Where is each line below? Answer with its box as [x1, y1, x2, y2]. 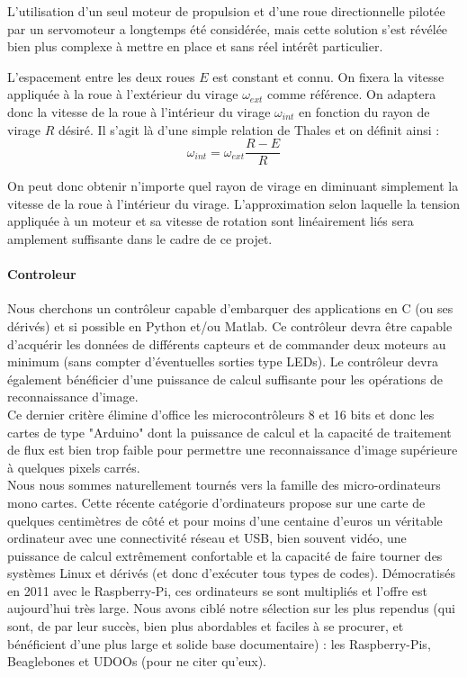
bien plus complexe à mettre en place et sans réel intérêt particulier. [7, 37, 383, 56]
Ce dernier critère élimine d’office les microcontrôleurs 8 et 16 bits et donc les [7, 404, 435, 423]
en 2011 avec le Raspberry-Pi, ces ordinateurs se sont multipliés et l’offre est [7, 581, 427, 600]
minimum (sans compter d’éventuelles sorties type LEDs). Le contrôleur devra [7, 352, 438, 371]
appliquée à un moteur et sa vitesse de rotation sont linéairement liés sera [7, 212, 414, 230]
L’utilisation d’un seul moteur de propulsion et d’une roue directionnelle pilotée [7, 2, 445, 20]
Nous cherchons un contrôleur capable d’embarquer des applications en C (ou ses [7, 299, 454, 318]
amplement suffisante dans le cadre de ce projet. [7, 230, 273, 248]
